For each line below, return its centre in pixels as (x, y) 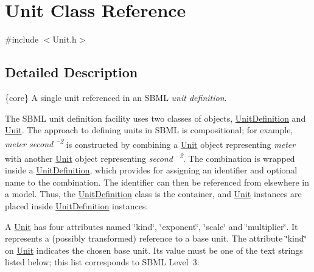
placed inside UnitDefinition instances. (77, 205)
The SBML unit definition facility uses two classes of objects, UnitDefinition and (155, 118)
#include (22, 39)
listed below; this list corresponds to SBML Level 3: (102, 262)
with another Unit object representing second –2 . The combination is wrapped (150, 157)
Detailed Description (72, 72)
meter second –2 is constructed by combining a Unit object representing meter (150, 143)
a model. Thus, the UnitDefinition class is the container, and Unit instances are (153, 194)
